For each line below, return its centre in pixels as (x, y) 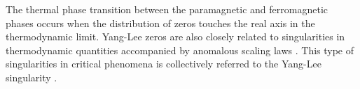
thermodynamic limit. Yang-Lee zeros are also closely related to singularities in (175, 37)
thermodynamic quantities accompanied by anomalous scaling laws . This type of (180, 50)
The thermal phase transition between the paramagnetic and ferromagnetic (167, 9)
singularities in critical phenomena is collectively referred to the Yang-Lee (164, 64)
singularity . (32, 77)
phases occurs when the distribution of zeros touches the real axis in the (160, 23)
